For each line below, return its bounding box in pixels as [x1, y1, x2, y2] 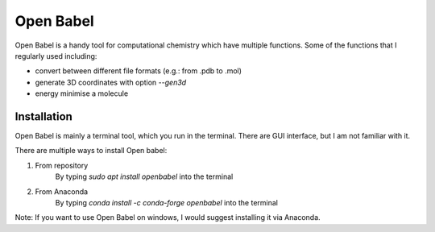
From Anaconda [35, 186, 89, 197]
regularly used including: [14, 51, 97, 60]
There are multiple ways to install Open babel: [14, 146, 168, 155]
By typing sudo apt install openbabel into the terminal [55, 172, 234, 181]
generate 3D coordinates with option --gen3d [35, 77, 187, 87]
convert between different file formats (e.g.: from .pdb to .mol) [35, 66, 242, 76]
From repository [35, 160, 89, 170]
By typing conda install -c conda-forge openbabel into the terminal [55, 197, 278, 207]
